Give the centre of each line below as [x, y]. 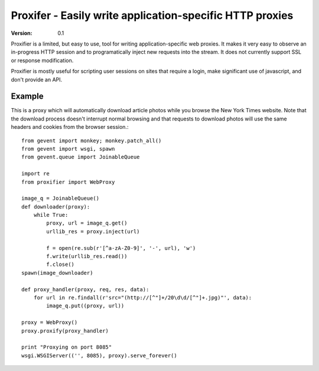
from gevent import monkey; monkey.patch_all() [92, 141]
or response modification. [42, 60]
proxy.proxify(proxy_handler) [65, 331]
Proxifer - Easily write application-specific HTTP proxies [152, 15]
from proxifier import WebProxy [68, 182]
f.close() [61, 265]
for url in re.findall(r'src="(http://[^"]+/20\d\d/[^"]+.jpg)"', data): [143, 297]
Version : [22, 33]
